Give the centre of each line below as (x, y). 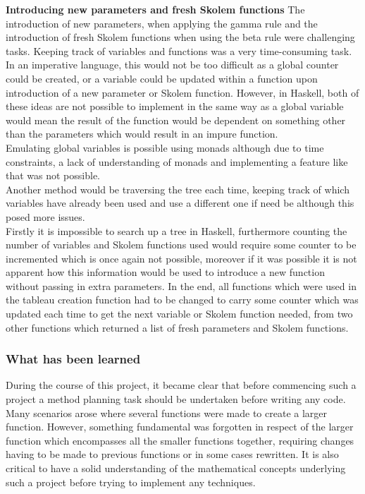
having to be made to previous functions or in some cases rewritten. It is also (172, 454)
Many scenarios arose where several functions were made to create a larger (167, 412)
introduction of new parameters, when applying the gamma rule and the (162, 23)
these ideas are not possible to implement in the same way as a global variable (175, 106)
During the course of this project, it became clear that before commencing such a (181, 385)
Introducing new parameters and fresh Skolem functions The (155, 9)
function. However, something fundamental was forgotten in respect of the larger (180, 427)
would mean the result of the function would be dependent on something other (176, 120)
